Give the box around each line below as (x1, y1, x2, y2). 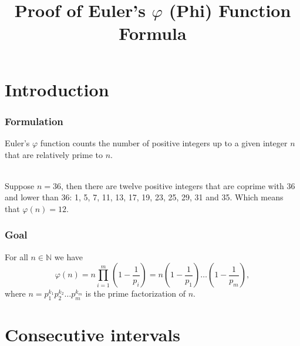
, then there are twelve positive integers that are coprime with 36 (60, 179, 295, 192)
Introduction (5, 77, 109, 101)
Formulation (5, 113, 63, 128)
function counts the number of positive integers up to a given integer (40, 136, 288, 149)
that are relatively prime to (5, 148, 103, 160)
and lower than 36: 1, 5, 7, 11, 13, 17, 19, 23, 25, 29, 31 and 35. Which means (5, 191, 284, 203)
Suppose (5, 179, 35, 192)
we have (54, 250, 83, 263)
